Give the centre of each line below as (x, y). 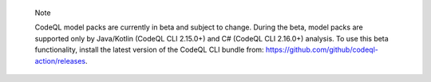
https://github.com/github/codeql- (322, 50)
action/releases (60, 61)
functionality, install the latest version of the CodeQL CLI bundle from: (149, 50)
